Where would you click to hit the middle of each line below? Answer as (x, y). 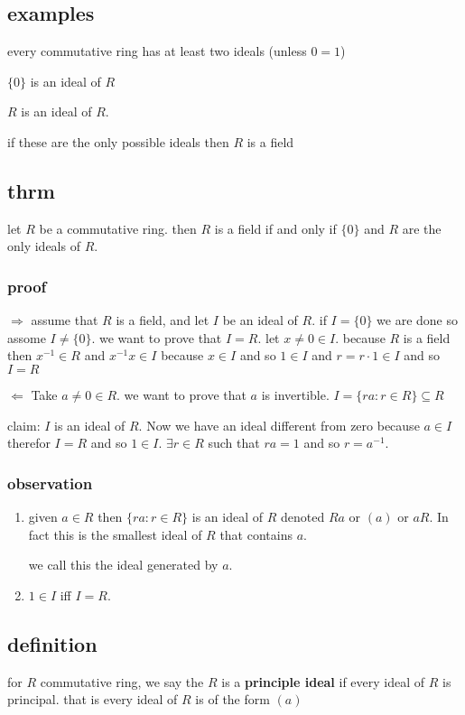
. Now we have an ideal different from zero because (279, 425)
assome (27, 337)
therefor (29, 443)
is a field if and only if (275, 228)
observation (50, 483)
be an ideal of (260, 320)
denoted (302, 516)
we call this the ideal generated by (123, 565)
